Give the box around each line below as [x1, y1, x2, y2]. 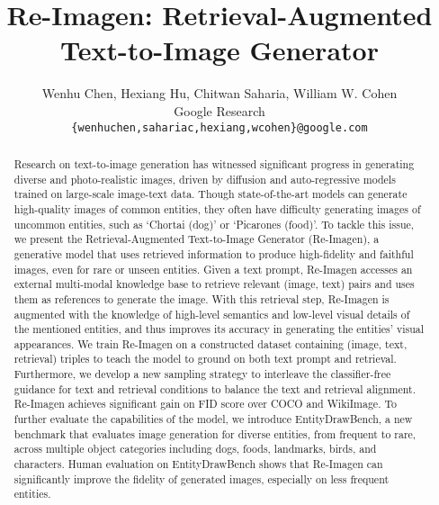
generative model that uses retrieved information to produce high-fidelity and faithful [13, 246, 414, 261]
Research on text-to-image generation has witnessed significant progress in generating [13, 156, 415, 171]
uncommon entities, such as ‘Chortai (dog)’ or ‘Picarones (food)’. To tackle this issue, [13, 216, 415, 231]
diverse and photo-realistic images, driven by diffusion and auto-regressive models [13, 171, 396, 186]
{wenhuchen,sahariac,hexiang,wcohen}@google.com [71, 121, 368, 134]
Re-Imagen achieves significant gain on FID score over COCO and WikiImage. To [13, 396, 397, 411]
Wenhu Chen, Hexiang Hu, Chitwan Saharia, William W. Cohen [41, 84, 398, 103]
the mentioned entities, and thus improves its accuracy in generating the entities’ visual [13, 321, 425, 337]
